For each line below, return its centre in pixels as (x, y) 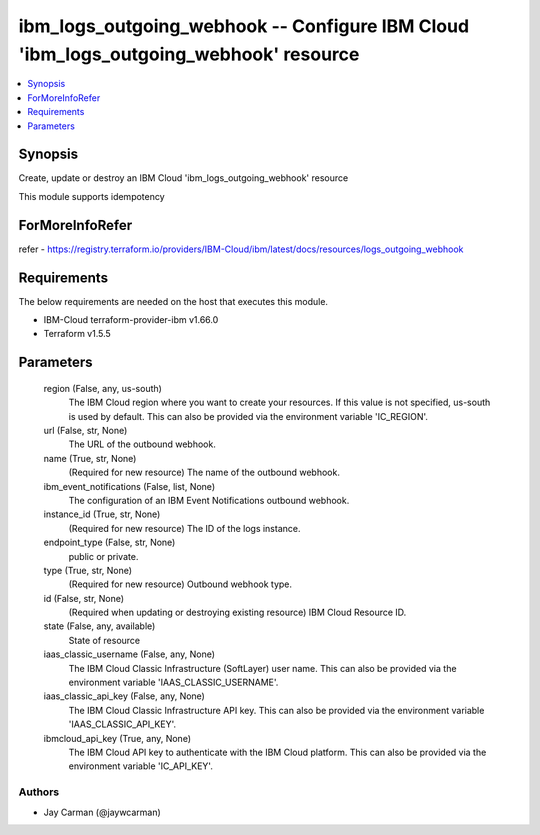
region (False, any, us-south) (102, 388)
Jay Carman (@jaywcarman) (102, 812)
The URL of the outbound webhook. (142, 444)
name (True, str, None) (90, 458)
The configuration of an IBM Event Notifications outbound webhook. (209, 500)
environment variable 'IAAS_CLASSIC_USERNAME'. (173, 682)
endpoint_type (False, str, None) (109, 542)
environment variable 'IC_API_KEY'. (141, 766)
